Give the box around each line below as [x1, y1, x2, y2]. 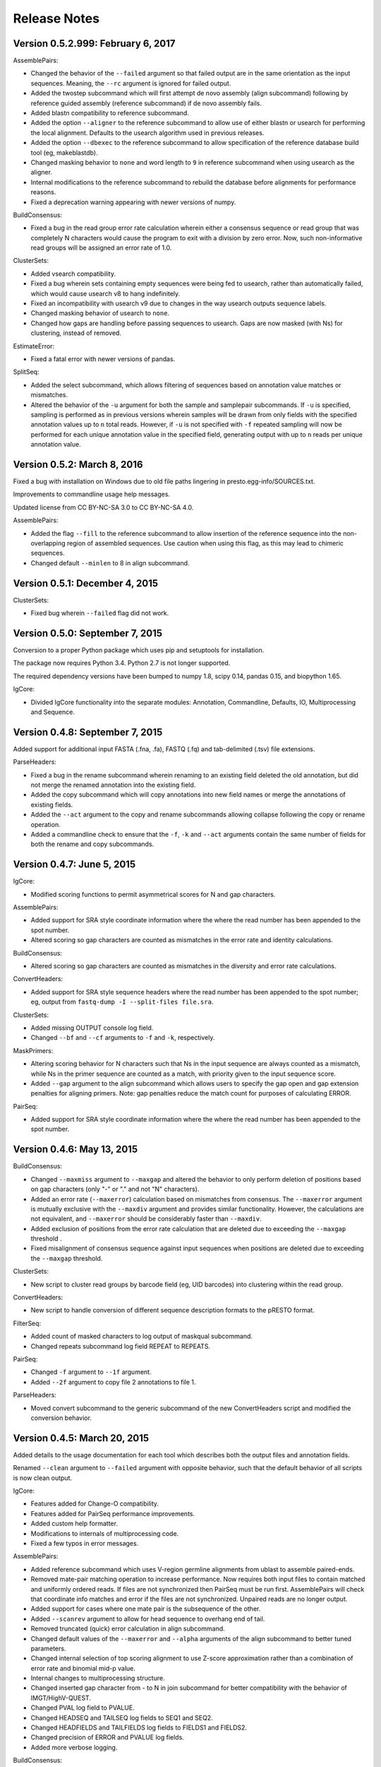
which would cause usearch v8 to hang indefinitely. [30, 289, 181, 298]
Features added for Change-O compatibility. [30, 1499, 159, 1508]
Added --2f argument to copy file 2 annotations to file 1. [30, 1378, 196, 1386]
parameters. [30, 1644, 66, 1652]
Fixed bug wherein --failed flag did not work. [30, 609, 169, 618]
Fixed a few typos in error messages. [30, 1539, 139, 1547]
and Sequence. [30, 708, 75, 716]
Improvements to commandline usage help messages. [13, 490, 171, 498]
